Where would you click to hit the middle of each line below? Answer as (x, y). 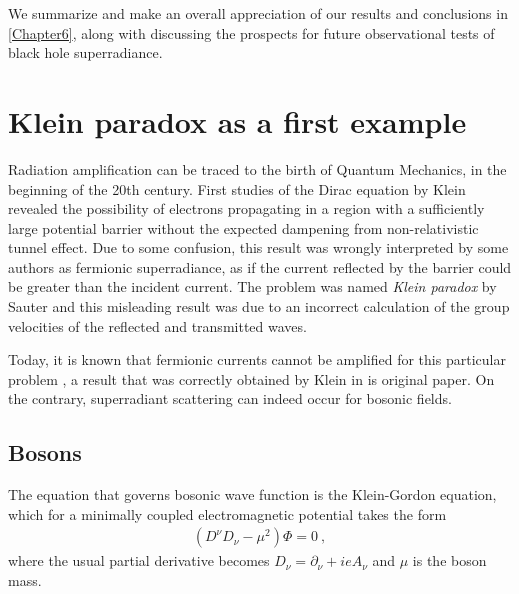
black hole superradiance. (85, 52)
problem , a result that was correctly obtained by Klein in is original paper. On (251, 378)
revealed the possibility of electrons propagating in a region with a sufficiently (246, 208)
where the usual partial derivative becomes (139, 560)
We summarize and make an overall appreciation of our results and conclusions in (258, 13)
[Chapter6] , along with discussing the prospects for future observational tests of (251, 32)
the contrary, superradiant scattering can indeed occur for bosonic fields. (230, 398)
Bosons (45, 452)
